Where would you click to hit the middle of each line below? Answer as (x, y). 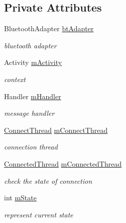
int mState (20, 198)
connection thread (31, 147)
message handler (29, 113)
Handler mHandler (33, 96)
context (15, 79)
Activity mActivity (33, 62)
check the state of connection (48, 180)
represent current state (39, 214)
